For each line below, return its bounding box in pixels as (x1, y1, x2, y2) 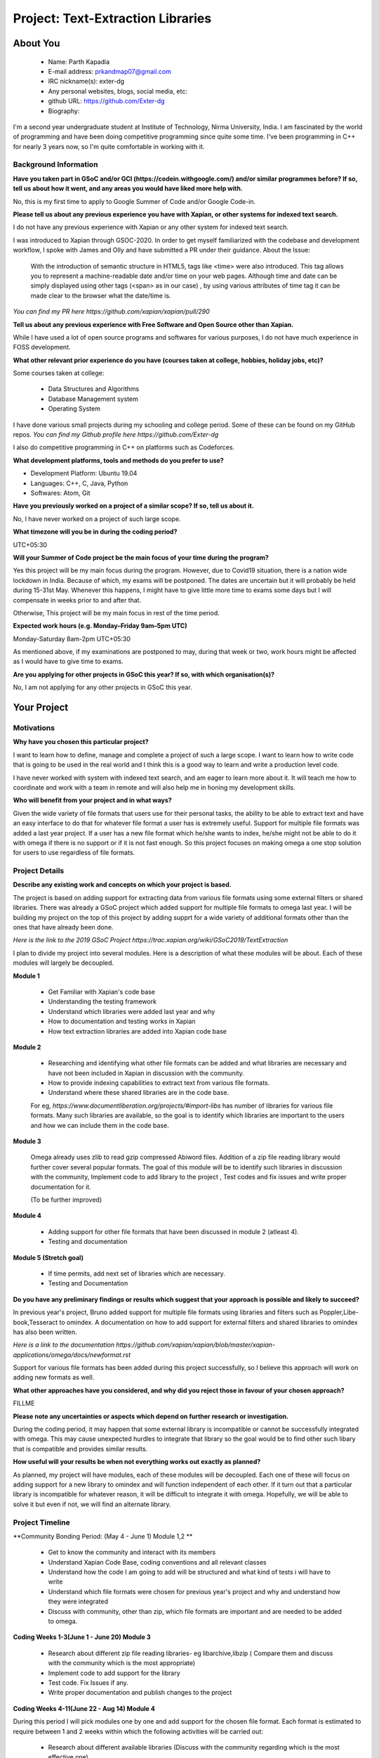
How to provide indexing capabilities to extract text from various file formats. (48, 1079, 270, 1087)
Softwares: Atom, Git (30, 489, 91, 497)
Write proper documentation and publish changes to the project (48, 1688, 232, 1697)
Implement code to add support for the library (48, 1669, 180, 1677)
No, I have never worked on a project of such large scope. (13, 514, 181, 523)
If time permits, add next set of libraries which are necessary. (48, 1269, 226, 1278)
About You (13, 37, 60, 49)
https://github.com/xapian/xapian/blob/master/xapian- (116, 1340, 276, 1349)
